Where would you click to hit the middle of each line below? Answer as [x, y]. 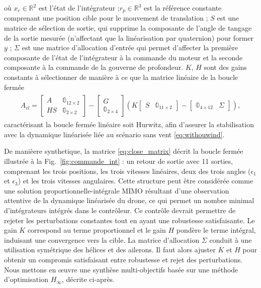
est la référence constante [183, 8]
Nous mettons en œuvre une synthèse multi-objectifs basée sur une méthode [121, 269]
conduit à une [231, 239]
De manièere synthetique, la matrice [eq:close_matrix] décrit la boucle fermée [124, 151]
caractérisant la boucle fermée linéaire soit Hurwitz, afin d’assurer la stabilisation [129, 124]
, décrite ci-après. [88, 279]
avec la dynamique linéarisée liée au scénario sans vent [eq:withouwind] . [114, 134]
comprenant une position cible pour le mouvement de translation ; [106, 18]
